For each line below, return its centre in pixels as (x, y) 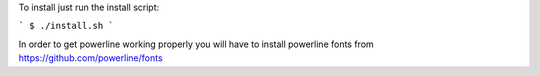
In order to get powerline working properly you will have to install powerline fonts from (196, 44)
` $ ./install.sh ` (66, 26)
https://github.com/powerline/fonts (91, 58)
